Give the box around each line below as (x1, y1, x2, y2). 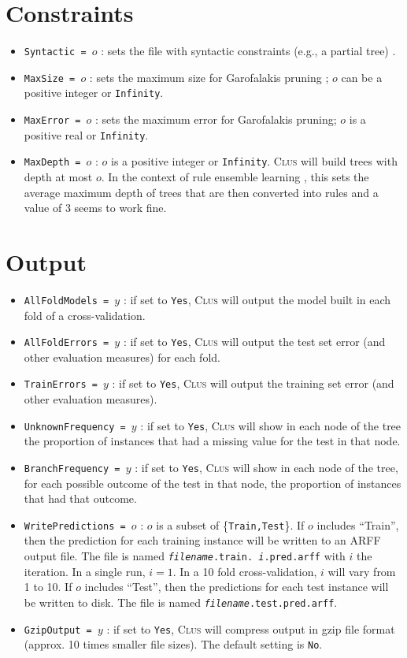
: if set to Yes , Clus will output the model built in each (123, 291, 391, 307)
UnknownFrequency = (24, 421, 126, 433)
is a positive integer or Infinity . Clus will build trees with (111, 153, 398, 169)
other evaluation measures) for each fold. (24, 348, 220, 365)
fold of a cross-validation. (24, 307, 146, 323)
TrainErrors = (24, 379, 98, 391)
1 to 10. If (24, 578, 72, 595)
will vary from (327, 563, 396, 579)
